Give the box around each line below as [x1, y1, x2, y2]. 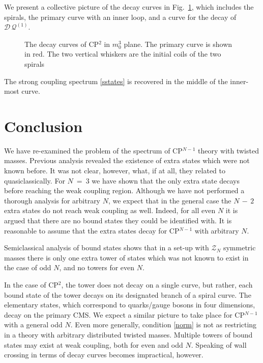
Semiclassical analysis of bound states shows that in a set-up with [4, 242, 209, 253]
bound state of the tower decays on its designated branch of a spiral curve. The [4, 289, 251, 300]
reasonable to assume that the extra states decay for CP [4, 225, 180, 236]
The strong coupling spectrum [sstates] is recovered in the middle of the [4, 75, 228, 86]
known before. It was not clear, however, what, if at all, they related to [4, 165, 225, 176]
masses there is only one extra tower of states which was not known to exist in [4, 252, 249, 263]
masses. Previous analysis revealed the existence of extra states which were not [4, 155, 250, 166]
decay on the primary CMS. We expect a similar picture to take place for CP [4, 309, 245, 320]
